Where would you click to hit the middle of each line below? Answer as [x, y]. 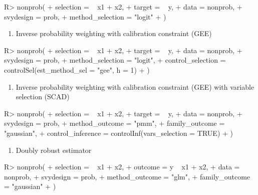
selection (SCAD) [43, 96]
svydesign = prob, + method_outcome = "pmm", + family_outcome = [114, 123]
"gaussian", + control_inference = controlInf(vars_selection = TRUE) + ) [118, 133]
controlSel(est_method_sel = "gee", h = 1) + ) [77, 69]
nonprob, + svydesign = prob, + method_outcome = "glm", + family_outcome [127, 176]
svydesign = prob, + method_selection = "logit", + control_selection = [115, 60]
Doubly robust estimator [54, 150]
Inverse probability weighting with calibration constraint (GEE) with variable [135, 86]
